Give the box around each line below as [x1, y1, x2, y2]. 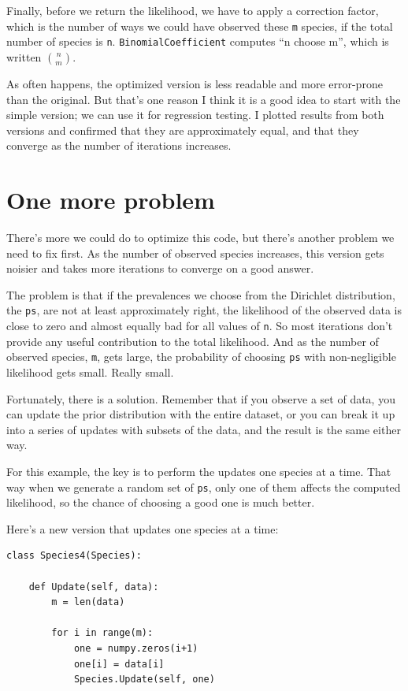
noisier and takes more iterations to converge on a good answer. [6, 260, 314, 277]
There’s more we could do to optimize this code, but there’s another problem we [6, 229, 395, 245]
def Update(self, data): [28, 581, 159, 593]
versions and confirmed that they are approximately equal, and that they [6, 121, 359, 138]
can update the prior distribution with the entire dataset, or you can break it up [6, 406, 395, 422]
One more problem [6, 184, 215, 216]
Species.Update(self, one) [73, 674, 215, 685]
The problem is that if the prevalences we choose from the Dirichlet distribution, [6, 286, 395, 303]
